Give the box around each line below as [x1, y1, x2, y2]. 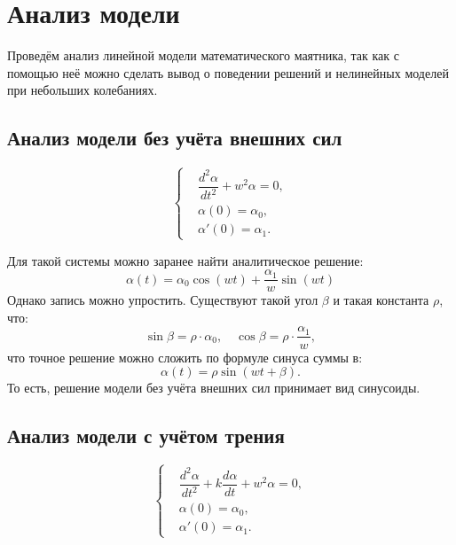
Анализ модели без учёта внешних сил [7, 124, 342, 152]
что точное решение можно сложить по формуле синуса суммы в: [7, 347, 363, 366]
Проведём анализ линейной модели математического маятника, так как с [7, 46, 399, 65]
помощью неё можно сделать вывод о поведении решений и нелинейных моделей [7, 63, 449, 82]
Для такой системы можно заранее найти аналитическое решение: [7, 251, 364, 269]
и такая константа [333, 291, 429, 309]
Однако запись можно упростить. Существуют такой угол [7, 291, 318, 309]
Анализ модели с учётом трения [7, 422, 285, 449]
